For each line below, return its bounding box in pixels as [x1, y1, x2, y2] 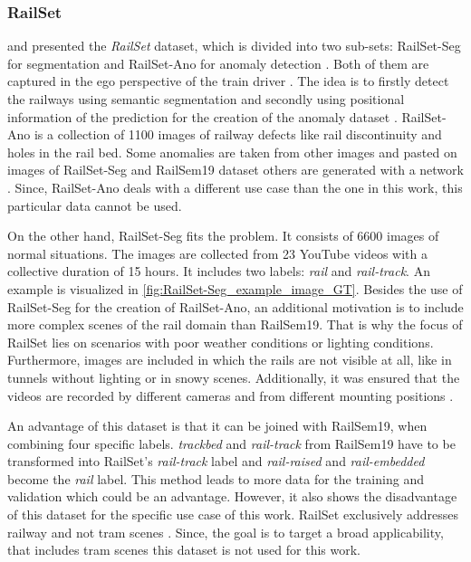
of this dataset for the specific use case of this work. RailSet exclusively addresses [7, 505, 459, 524]
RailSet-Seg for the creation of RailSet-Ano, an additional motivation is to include [7, 297, 464, 316]
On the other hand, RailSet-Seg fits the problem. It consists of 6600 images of [7, 226, 439, 245]
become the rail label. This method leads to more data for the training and [7, 469, 424, 488]
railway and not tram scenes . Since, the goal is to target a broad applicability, [7, 522, 444, 541]
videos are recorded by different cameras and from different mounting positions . [7, 386, 454, 405]
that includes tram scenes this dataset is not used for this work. [7, 540, 360, 559]
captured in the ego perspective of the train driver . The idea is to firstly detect [7, 71, 449, 90]
